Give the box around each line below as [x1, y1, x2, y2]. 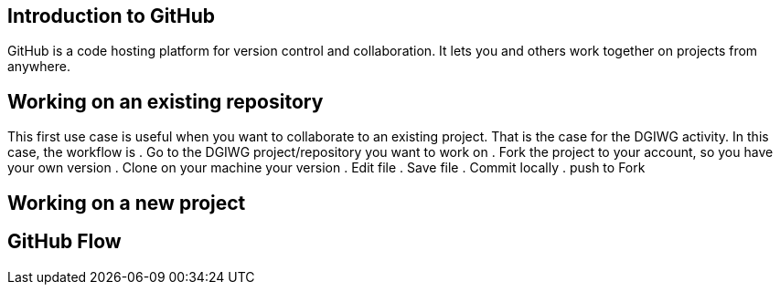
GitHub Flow [7, 230, 122, 254]
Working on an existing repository [7, 89, 324, 113]
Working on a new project [7, 191, 246, 214]
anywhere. [7, 58, 70, 75]
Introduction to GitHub [7, 5, 216, 27]
